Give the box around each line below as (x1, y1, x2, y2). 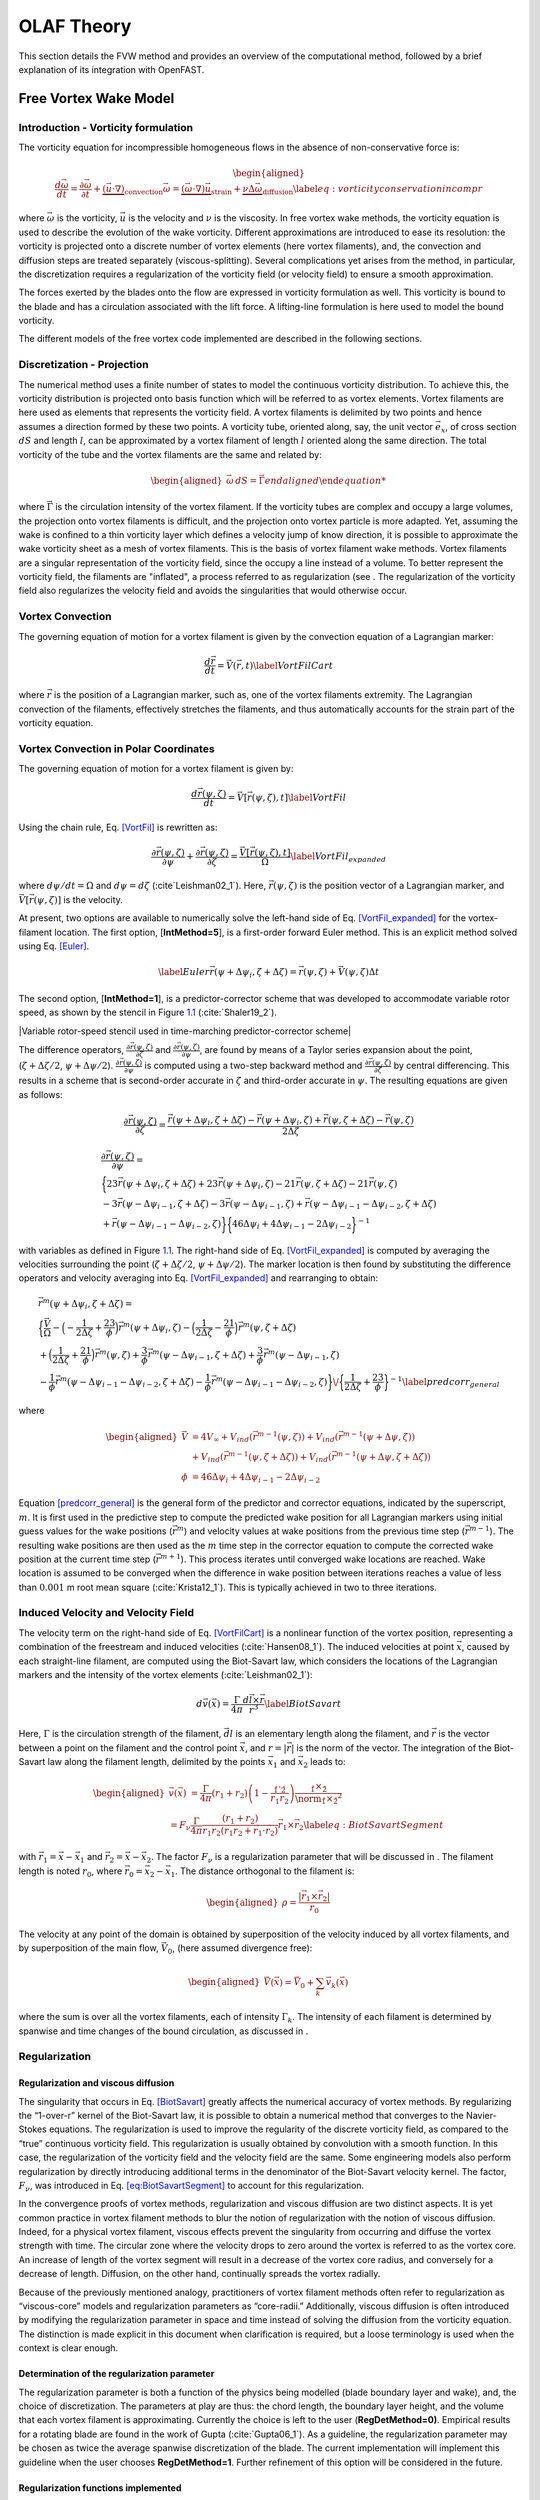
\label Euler (158, 966, 210, 978)
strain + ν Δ (210, 183, 255, 197)
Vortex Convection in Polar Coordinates (18, 741, 215, 755)
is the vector (438, 1728, 490, 1740)
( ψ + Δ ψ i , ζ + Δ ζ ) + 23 (121, 1178, 219, 1192)
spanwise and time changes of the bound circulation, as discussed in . (18, 2025, 309, 2037)
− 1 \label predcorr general (390, 1374, 500, 1389)
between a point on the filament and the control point (18, 1741, 238, 1754)
